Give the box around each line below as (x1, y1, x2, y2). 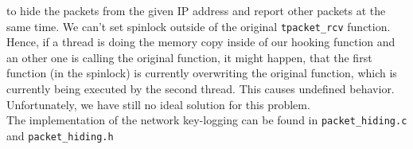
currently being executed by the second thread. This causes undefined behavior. (6, 80, 395, 97)
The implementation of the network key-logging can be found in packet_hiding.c (6, 112, 407, 128)
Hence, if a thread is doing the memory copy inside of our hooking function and (6, 33, 395, 50)
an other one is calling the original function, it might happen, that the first (6, 49, 372, 65)
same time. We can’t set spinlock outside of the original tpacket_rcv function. (6, 18, 391, 34)
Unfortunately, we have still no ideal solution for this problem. (6, 96, 310, 112)
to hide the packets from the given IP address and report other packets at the (6, 2, 386, 18)
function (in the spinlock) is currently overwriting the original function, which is (6, 65, 397, 81)
